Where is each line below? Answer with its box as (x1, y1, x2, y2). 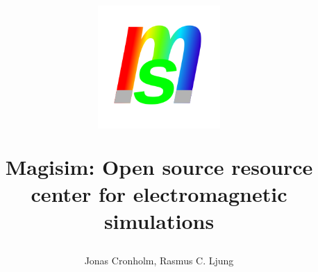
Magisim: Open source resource (5, 152, 313, 180)
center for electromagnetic (31, 179, 287, 207)
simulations (103, 207, 215, 235)
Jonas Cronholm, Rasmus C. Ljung (84, 253, 234, 268)
